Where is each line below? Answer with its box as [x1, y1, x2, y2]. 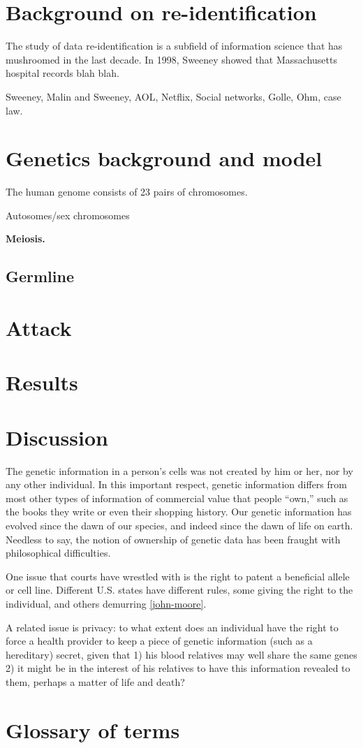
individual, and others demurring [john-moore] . [6, 596, 207, 610]
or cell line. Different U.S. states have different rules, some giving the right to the [6, 582, 353, 597]
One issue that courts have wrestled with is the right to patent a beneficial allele [6, 569, 350, 583]
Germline [6, 265, 75, 287]
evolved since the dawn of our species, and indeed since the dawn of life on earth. [6, 518, 353, 533]
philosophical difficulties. [6, 545, 111, 560]
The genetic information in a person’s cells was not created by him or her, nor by [6, 463, 353, 478]
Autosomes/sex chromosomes [6, 207, 130, 222]
